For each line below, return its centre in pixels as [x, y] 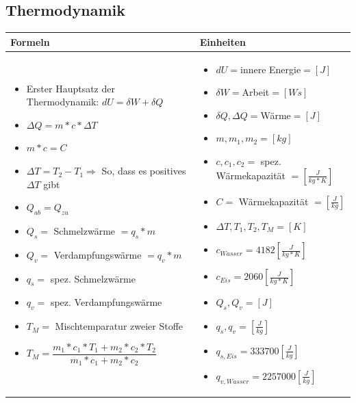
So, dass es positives [144, 171]
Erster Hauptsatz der [71, 88]
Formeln [30, 41]
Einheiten [223, 41]
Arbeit [256, 92]
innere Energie [270, 69]
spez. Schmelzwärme [93, 278]
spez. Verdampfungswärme [106, 302]
